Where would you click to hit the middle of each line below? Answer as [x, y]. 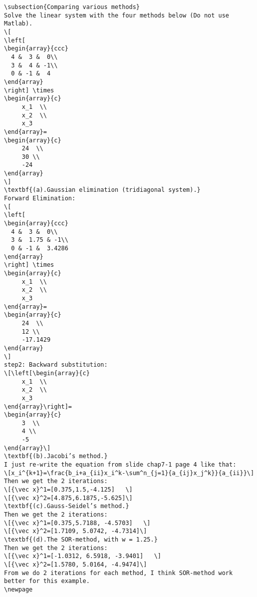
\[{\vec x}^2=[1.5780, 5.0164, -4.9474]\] [76, 564]
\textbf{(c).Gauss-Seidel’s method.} [67, 506]
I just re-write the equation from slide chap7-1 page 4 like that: [120, 465]
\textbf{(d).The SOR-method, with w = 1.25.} [81, 540]
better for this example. [47, 581]
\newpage [18, 589]
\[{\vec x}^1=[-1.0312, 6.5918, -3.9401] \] [83, 556]
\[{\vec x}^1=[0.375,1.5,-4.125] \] [68, 490]
